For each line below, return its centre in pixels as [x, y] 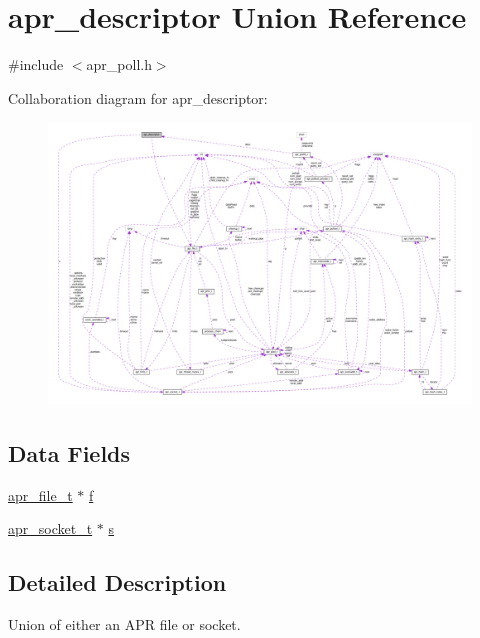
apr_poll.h [119, 64]
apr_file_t [40, 494]
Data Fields [69, 452]
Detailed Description [117, 582]
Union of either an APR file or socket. [124, 623]
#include [36, 64]
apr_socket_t [50, 528]
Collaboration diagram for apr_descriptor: [138, 97]
